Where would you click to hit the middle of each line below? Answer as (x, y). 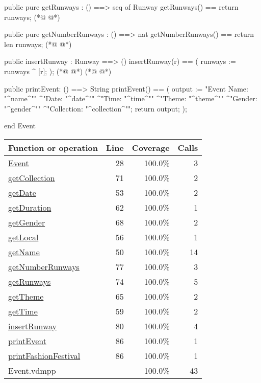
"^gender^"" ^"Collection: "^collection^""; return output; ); (96, 108)
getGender (27, 222)
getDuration (30, 207)
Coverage (151, 147)
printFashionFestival (44, 355)
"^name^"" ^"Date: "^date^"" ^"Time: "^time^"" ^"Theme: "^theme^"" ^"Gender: (131, 98)
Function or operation (53, 147)
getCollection (32, 177)
